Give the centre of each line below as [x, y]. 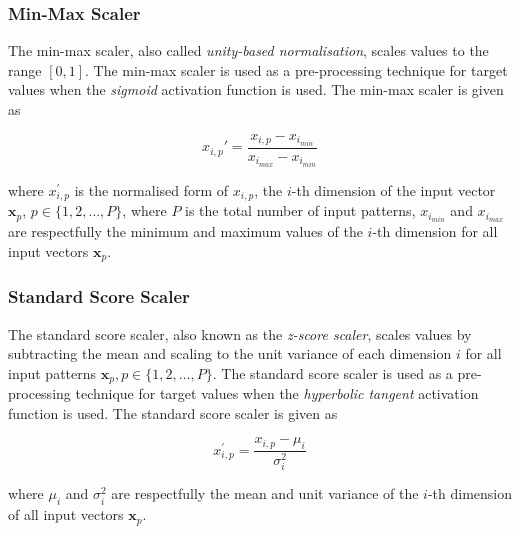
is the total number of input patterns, [300, 210]
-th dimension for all [435, 231]
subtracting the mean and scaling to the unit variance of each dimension [230, 353]
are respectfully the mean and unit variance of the [265, 493]
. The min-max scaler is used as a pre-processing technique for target [296, 69]
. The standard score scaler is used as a [332, 372]
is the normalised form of [151, 189]
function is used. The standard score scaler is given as [173, 412]
